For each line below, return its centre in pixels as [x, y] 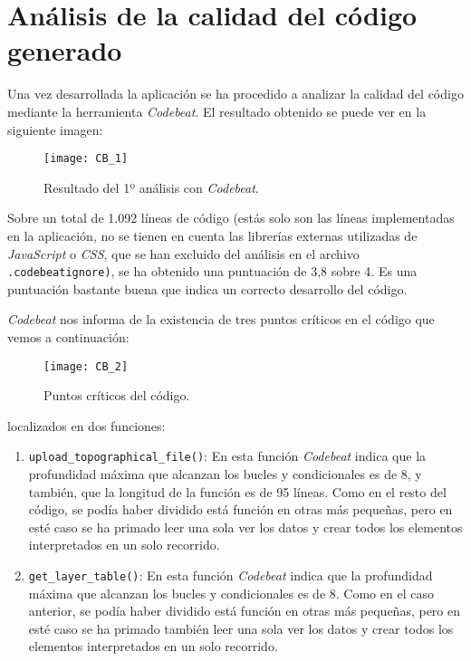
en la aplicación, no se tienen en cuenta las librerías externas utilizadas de [212, 235]
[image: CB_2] [86, 366]
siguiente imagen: [55, 129]
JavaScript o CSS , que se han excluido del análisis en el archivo [183, 253]
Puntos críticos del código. [117, 395]
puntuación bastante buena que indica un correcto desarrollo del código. [207, 288]
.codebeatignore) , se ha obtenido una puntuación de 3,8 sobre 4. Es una [212, 271]
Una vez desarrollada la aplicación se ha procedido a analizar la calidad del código [235, 94]
